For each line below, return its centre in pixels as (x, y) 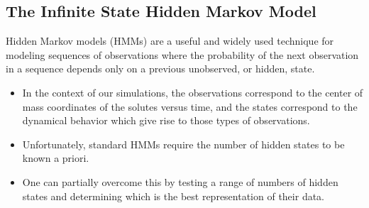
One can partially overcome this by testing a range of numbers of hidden (180, 181)
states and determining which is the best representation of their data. (174, 196)
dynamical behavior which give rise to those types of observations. (166, 120)
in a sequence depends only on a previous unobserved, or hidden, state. (160, 69)
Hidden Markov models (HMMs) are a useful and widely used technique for (170, 41)
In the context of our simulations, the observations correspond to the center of (193, 92)
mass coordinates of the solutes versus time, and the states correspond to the (190, 106)
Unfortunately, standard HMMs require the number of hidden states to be (183, 144)
